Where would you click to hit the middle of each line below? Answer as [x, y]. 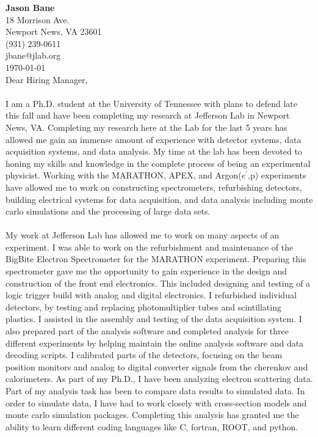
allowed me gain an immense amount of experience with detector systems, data [154, 139]
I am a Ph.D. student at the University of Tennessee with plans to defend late [151, 103]
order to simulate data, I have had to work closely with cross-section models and [156, 402]
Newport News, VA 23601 [54, 31]
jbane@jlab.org [33, 55]
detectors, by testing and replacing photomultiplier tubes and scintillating [143, 307]
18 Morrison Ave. [38, 19]
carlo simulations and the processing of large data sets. [108, 211]
